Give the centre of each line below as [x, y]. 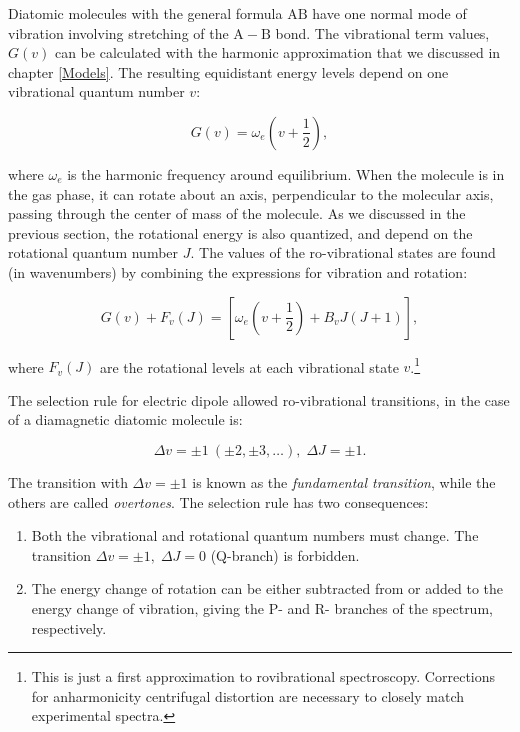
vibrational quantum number [96, 91]
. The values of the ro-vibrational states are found [343, 252]
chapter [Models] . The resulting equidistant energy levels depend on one [228, 71]
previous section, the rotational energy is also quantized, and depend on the [240, 232]
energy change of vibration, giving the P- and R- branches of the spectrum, [262, 607]
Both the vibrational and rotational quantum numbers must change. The [255, 535]
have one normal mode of [389, 13]
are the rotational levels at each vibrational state [249, 366]
